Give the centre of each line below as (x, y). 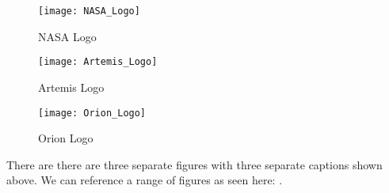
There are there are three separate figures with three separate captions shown (194, 164)
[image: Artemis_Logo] (98, 62)
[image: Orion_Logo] (92, 113)
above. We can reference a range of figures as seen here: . (145, 180)
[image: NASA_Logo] (89, 11)
